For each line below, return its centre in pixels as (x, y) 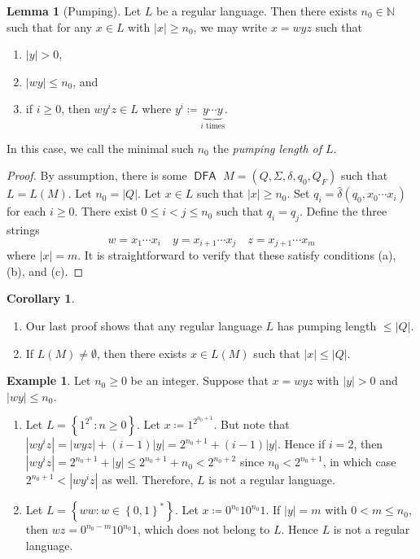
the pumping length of (267, 148)
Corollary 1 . (41, 298)
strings (23, 230)
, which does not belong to (204, 529)
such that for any (50, 26)
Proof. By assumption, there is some (97, 175)
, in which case (359, 462)
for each (26, 211)
